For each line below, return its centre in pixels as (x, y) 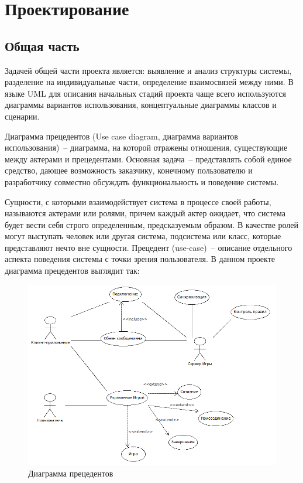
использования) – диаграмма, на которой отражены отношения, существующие (146, 147)
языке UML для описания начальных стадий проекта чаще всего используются (145, 93)
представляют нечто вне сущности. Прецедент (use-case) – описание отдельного (149, 247)
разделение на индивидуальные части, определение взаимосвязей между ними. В (149, 82)
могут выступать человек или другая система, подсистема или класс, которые (143, 236)
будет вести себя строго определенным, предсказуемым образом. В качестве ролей (152, 224)
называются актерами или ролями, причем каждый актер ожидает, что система (145, 213)
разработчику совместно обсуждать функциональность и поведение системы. (142, 181)
